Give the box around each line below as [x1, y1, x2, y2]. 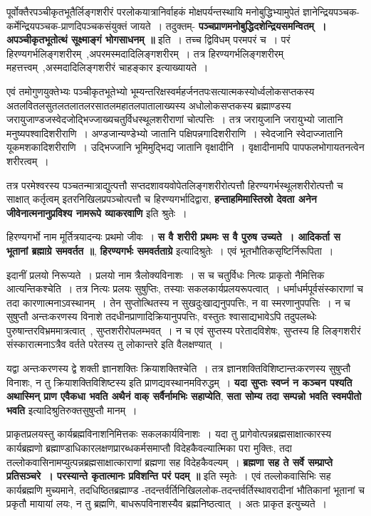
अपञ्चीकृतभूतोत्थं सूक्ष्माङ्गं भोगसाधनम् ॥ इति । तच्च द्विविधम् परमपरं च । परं [6, 32, 291, 47]
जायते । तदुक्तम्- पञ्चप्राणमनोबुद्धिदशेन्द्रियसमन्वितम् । [130, 18, 327, 33]
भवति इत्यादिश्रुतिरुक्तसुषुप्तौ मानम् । [6, 402, 137, 417]
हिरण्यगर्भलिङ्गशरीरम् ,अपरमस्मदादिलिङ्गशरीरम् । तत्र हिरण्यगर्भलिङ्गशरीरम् [6, 46, 284, 60]
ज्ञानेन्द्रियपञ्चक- [303, 4, 360, 19]
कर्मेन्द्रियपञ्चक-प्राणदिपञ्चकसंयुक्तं [6, 18, 127, 33]
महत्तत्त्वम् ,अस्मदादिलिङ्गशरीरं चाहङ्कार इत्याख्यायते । [6, 60, 209, 75]
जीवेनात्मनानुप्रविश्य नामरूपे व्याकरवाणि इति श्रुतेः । [6, 205, 187, 220]
